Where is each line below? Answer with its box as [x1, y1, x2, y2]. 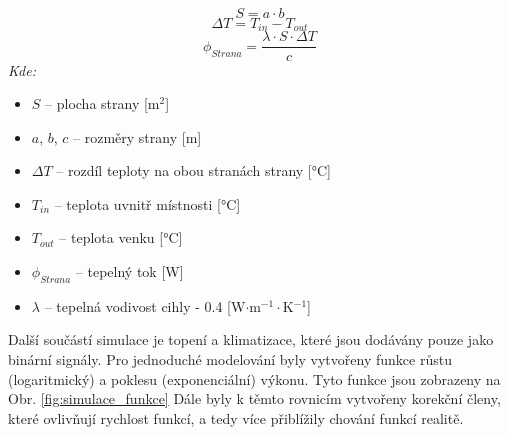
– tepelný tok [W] [75, 261, 184, 282]
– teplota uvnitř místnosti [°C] [54, 193, 241, 214]
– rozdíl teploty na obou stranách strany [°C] [56, 160, 331, 181]
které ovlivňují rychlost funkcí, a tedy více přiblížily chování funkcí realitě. [8, 407, 464, 428]
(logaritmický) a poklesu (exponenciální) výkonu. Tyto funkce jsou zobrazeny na [8, 368, 501, 389]
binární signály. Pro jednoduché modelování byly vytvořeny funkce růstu [8, 349, 452, 370]
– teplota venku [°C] [59, 227, 183, 248]
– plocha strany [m [45, 93, 160, 114]
